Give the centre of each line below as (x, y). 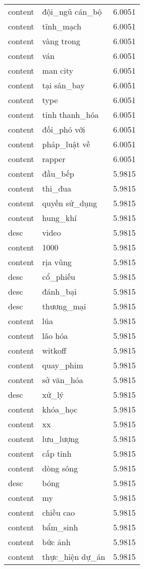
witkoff (54, 350)
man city (58, 70)
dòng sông (60, 468)
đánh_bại (59, 291)
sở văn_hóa (63, 380)
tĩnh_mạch (62, 26)
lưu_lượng (61, 439)
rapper (54, 159)
